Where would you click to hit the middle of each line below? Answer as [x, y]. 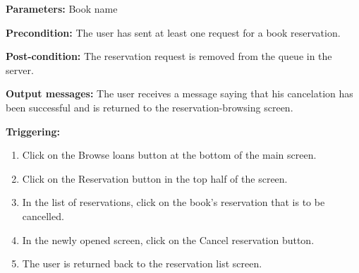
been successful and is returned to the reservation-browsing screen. [150, 107]
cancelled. [43, 216]
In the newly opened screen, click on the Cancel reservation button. [168, 239]
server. [20, 69]
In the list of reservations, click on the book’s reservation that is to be [174, 202]
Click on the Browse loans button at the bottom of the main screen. [169, 155]
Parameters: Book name [62, 8]
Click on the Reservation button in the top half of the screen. [155, 178]
